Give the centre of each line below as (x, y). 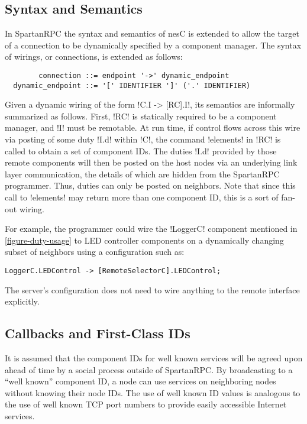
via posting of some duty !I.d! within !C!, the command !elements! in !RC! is (143, 139)
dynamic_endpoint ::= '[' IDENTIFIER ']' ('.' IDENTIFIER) (132, 85)
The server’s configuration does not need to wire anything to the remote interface (152, 289)
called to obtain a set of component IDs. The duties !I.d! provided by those (141, 150)
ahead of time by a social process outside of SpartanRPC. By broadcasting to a (149, 369)
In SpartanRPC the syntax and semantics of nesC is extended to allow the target (152, 33)
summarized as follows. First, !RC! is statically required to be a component (141, 116)
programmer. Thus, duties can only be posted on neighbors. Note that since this (150, 185)
